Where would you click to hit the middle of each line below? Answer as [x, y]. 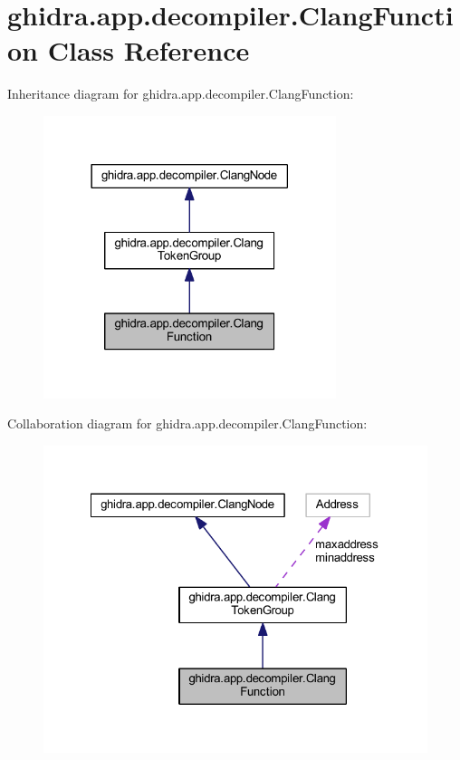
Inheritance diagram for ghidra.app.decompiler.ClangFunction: [181, 94]
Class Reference [149, 50]
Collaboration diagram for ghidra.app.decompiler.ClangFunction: [187, 423]
